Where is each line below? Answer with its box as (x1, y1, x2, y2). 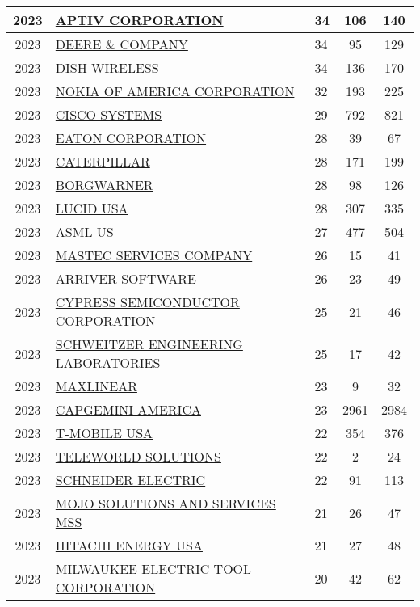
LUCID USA (55, 199, 128, 217)
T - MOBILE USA (55, 424, 153, 442)
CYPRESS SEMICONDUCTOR (55, 293, 240, 311)
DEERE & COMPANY (55, 35, 188, 53)
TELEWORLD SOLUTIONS (55, 447, 221, 466)
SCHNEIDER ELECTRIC (55, 470, 206, 489)
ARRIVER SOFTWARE (55, 269, 196, 288)
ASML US (55, 222, 114, 241)
